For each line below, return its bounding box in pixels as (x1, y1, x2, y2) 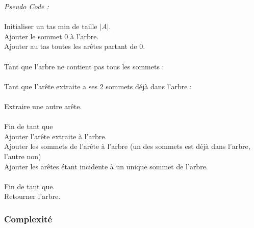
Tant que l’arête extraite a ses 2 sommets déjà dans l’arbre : (4, 81, 192, 91)
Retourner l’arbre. (4, 191, 61, 201)
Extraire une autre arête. (4, 100, 82, 111)
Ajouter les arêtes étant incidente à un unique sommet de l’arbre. (4, 161, 208, 171)
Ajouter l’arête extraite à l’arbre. (4, 131, 107, 141)
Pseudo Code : (4, 1, 49, 11)
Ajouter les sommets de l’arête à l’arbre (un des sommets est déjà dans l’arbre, (4, 141, 250, 151)
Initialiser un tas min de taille (4, 21, 97, 32)
